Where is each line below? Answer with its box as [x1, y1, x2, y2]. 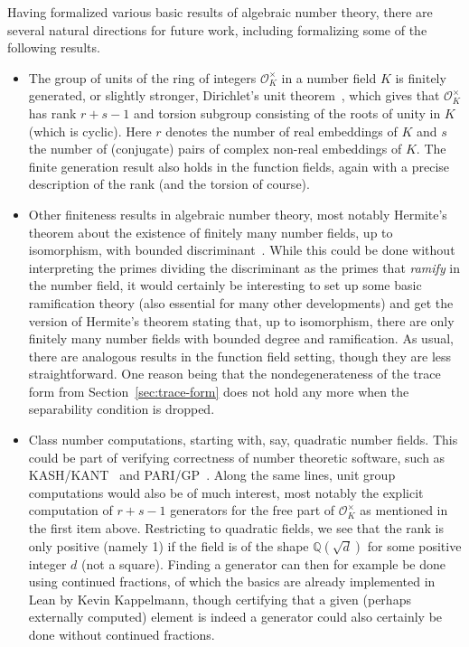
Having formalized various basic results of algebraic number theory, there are [7, 3, 433, 21]
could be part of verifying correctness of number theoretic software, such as [28, 447, 446, 466]
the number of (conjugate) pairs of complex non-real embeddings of [28, 139, 402, 158]
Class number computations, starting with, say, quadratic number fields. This [28, 430, 458, 449]
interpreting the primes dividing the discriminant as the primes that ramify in [28, 258, 461, 277]
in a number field [281, 68, 377, 87]
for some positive [367, 536, 462, 555]
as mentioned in [360, 501, 448, 520]
